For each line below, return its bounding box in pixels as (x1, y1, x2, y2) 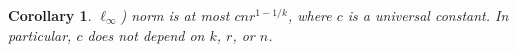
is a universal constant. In (347, 5, 509, 25)
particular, (8, 24, 72, 45)
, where (287, 5, 332, 25)
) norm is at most (120, 5, 230, 25)
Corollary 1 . (8, 5, 92, 25)
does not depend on (87, 24, 205, 45)
